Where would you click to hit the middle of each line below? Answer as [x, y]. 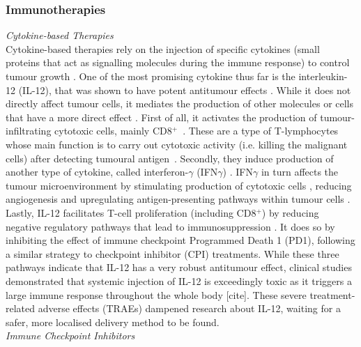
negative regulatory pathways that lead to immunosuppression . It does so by [170, 226]
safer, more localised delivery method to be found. [113, 322]
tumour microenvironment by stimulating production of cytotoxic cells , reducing [179, 185]
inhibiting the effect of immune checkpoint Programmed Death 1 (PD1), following [180, 240]
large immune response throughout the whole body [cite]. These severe [156, 294]
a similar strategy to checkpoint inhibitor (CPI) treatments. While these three [172, 253]
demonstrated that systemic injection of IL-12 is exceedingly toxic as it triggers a [179, 280]
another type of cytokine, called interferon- [97, 172]
